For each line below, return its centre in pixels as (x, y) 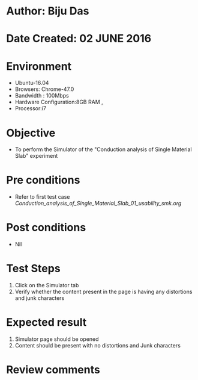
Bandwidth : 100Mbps (42, 96)
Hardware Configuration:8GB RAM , (59, 102)
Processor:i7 (31, 108)
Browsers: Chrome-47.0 (44, 89)
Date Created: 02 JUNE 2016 (79, 39)
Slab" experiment (36, 156)
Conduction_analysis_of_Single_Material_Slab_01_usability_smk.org (98, 204)
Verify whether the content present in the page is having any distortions (103, 292)
